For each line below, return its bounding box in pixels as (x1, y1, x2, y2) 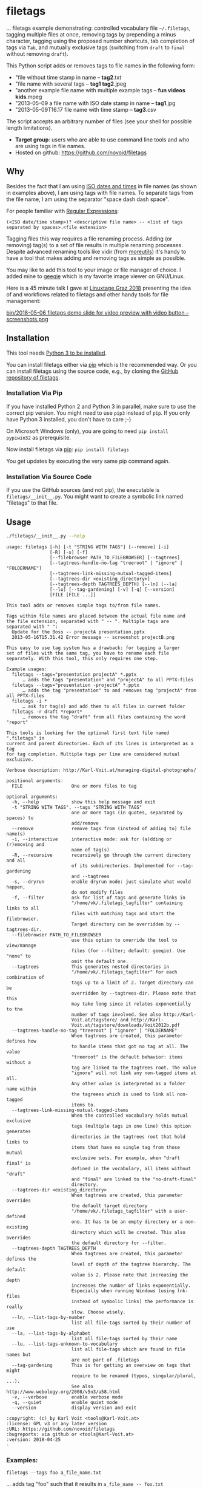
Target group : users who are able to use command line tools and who (15, 135, 190, 143)
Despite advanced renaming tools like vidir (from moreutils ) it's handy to (6, 248, 187, 255)
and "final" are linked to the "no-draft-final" (71, 1176, 197, 1182)
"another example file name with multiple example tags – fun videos (15, 86, 186, 94)
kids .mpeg (15, 93, 42, 100)
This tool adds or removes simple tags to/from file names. (6, 602, 162, 608)
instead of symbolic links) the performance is (71, 1298, 194, 1304)
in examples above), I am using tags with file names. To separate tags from (6, 189, 193, 196)
